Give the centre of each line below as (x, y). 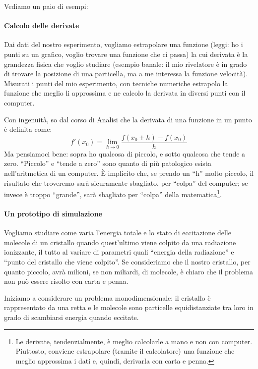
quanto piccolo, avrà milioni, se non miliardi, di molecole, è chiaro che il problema (129, 271)
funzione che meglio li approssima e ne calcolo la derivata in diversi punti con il (125, 93)
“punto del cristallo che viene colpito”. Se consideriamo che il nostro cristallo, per (127, 262)
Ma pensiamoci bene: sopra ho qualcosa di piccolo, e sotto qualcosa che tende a (125, 153)
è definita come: (28, 129)
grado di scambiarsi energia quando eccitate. (71, 317)
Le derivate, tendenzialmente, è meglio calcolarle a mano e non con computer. (134, 341)
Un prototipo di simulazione (53, 214)
